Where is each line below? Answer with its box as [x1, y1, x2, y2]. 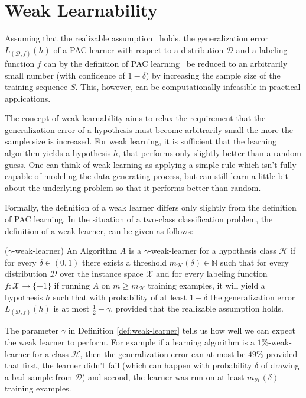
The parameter [5, 324, 59, 336]
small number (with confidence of [5, 69, 125, 81]
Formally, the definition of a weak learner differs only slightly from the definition [5, 201, 297, 213]
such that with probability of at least [53, 290, 187, 303]
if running [54, 279, 90, 291]
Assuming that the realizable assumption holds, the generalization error [5, 32, 268, 44]
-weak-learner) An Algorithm [12, 244, 118, 257]
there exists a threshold [82, 255, 167, 268]
